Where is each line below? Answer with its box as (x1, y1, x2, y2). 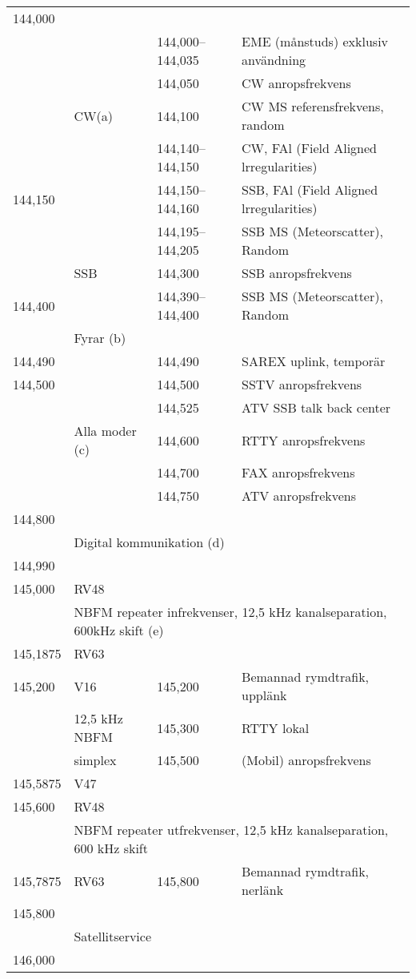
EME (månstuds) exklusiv (242, 32, 389, 50)
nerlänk (242, 880, 284, 899)
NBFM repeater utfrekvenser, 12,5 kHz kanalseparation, (74, 820, 389, 839)
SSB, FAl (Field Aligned (242, 180, 378, 199)
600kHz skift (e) (74, 621, 164, 639)
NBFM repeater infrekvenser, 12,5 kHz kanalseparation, (74, 602, 387, 621)
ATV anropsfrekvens (242, 486, 357, 505)
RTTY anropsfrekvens (242, 430, 366, 449)
